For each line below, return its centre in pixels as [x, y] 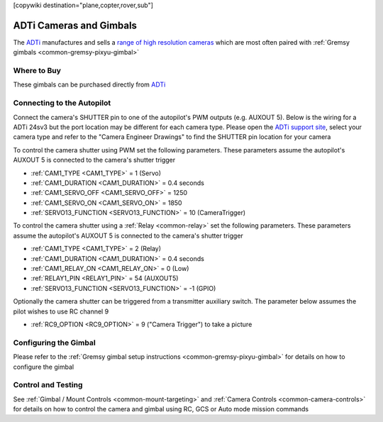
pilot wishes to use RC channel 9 [61, 311]
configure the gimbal [44, 367]
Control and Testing [48, 385]
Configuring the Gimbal [54, 343]
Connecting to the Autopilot [62, 103]
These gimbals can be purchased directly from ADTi [89, 84]
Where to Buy [37, 71]
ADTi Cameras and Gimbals [75, 25]
